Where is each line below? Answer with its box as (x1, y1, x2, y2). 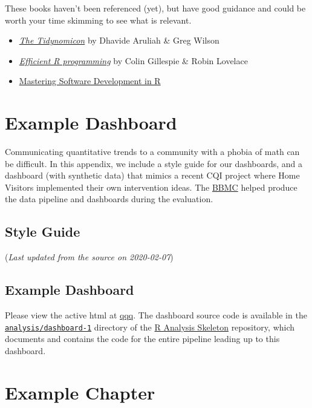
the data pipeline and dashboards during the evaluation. (5, 192, 213, 205)
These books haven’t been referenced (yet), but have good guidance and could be (5, 2, 306, 14)
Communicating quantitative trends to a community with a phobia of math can (5, 145, 300, 158)
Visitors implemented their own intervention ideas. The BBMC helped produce (5, 180, 297, 193)
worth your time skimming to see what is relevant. (5, 13, 192, 26)
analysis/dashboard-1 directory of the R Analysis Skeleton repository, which (5, 320, 295, 333)
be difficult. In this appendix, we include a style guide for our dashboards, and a (5, 157, 303, 169)
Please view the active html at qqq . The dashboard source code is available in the (5, 309, 307, 321)
